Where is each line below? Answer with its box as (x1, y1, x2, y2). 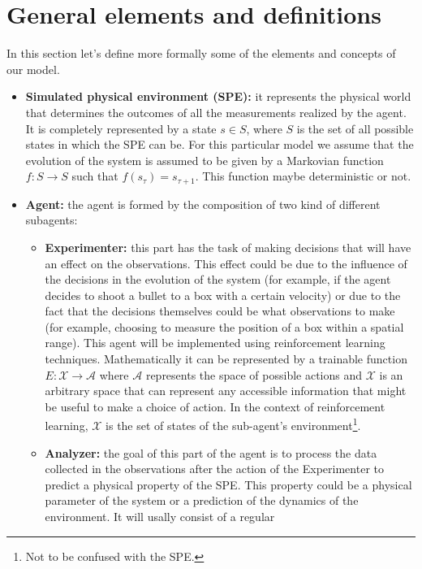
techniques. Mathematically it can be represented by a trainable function (45, 350, 407, 367)
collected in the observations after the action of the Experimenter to (45, 460, 384, 477)
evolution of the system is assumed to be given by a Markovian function (25, 151, 384, 168)
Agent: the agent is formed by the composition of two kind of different (25, 195, 381, 212)
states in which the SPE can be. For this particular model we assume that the (25, 136, 414, 153)
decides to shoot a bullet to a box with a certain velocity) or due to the (45, 286, 401, 303)
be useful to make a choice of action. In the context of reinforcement (45, 397, 385, 415)
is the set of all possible (296, 119, 414, 137)
